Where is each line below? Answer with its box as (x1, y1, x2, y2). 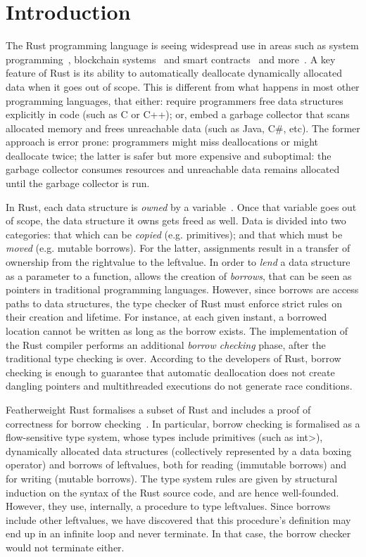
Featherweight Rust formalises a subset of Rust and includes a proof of (6, 402, 311, 416)
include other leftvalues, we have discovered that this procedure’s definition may (6, 512, 351, 527)
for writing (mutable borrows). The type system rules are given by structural (6, 470, 338, 485)
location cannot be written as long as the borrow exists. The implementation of (6, 324, 348, 338)
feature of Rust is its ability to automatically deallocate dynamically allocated (6, 65, 343, 80)
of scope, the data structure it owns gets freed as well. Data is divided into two (6, 213, 346, 228)
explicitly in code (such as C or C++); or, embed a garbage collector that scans (6, 107, 350, 122)
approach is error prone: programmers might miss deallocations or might (6, 134, 319, 149)
